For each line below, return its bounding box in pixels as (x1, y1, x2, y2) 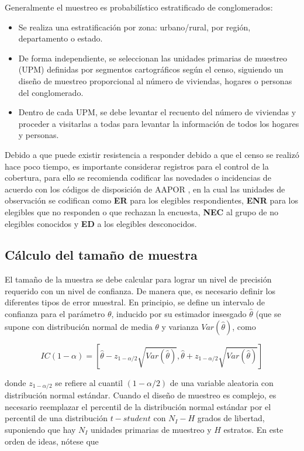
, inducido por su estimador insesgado (111, 308, 247, 320)
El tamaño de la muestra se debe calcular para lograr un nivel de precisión (5, 273, 272, 285)
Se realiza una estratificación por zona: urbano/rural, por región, (18, 20, 251, 33)
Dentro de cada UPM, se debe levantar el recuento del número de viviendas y (18, 106, 296, 118)
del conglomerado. (18, 86, 84, 98)
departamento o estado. (18, 32, 103, 44)
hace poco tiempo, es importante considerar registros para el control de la (5, 160, 269, 172)
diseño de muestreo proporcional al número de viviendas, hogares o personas (18, 74, 292, 87)
